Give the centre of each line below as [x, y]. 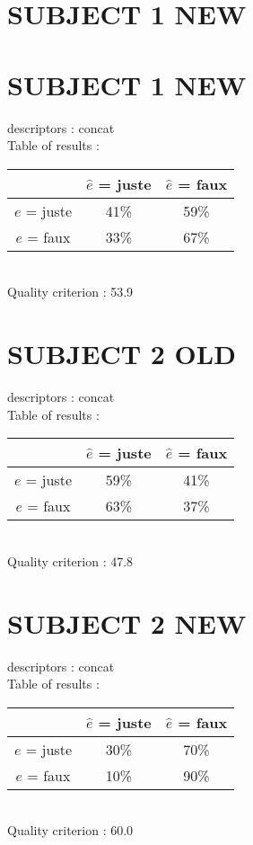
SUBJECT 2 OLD [122, 354]
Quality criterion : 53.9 [70, 292]
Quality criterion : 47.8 [70, 560]
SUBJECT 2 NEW [127, 623]
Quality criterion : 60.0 [70, 830]
